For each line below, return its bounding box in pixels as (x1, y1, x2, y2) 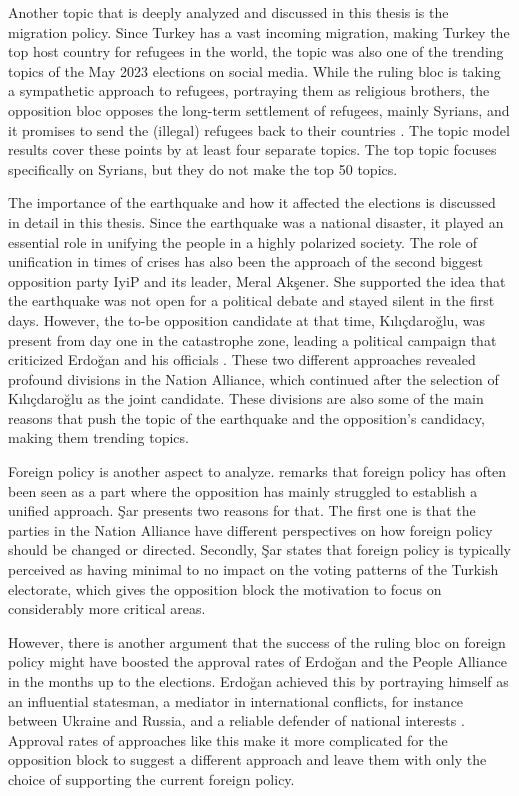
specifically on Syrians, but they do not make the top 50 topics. (8, 158, 398, 179)
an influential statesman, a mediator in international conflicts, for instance (8, 690, 464, 711)
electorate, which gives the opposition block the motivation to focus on (8, 578, 442, 599)
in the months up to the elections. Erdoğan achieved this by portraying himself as (8, 671, 509, 691)
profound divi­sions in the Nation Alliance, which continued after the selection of (8, 368, 499, 389)
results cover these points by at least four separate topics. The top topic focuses (8, 139, 497, 160)
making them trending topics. (8, 427, 189, 448)
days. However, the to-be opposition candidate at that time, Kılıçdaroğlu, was (8, 309, 486, 330)
